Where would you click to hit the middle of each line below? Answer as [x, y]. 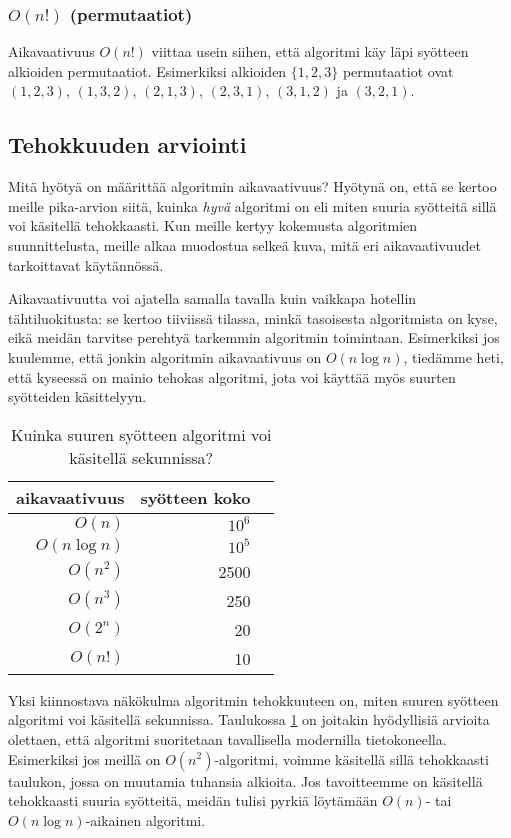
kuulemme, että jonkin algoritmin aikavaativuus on [165, 356]
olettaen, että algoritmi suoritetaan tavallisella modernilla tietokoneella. [227, 738]
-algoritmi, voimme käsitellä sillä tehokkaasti [351, 758]
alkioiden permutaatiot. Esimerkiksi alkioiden [147, 70]
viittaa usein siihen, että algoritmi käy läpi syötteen [310, 51]
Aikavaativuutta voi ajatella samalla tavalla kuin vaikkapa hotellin [212, 298]
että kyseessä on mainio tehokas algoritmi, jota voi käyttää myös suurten [232, 376]
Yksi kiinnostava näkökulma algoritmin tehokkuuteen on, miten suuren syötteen [253, 699]
